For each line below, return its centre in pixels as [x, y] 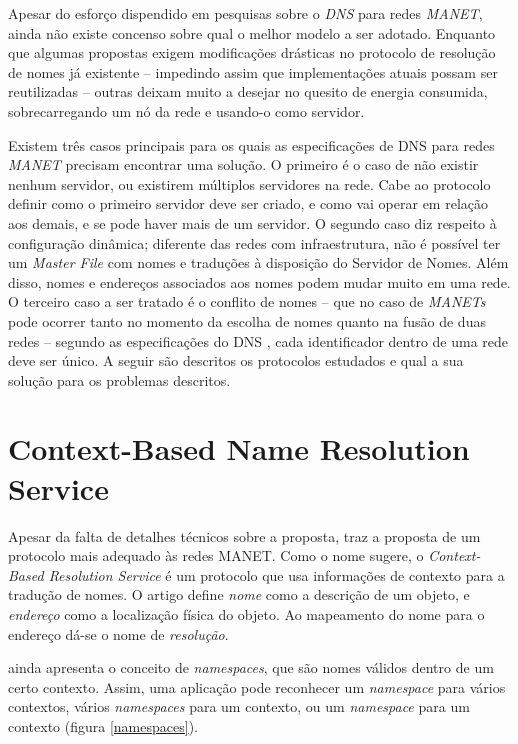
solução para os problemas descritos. [119, 379]
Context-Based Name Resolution [239, 448]
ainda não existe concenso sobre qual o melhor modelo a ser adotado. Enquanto [252, 32]
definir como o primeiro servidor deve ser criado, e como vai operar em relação [248, 203]
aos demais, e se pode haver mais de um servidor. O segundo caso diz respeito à [252, 222]
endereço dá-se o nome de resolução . [118, 633]
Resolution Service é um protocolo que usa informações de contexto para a [276, 574]
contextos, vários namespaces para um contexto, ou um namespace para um [239, 706]
